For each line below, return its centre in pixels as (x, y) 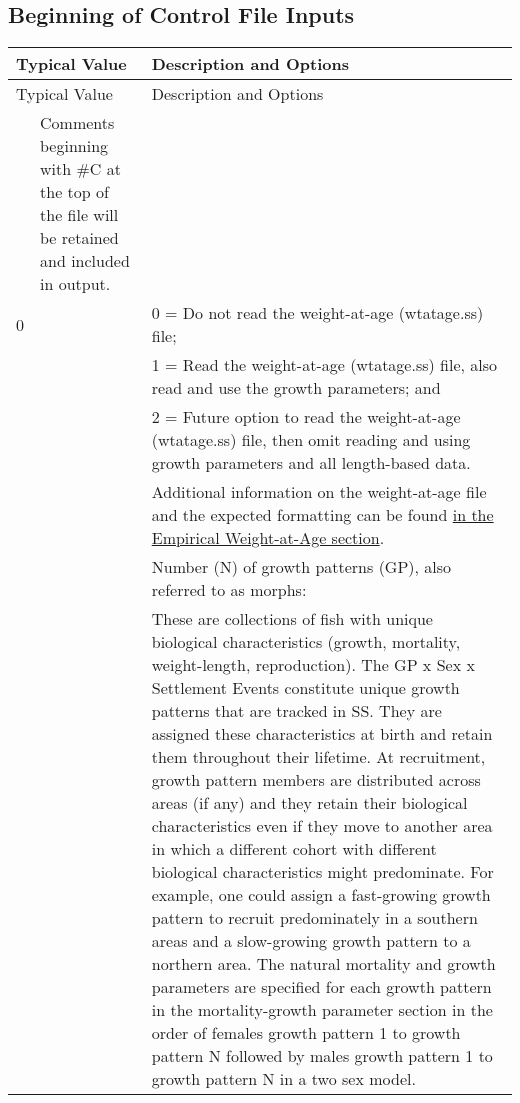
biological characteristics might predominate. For (322, 872)
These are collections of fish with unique (292, 619)
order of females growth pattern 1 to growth (306, 1033)
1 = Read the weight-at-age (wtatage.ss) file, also (324, 365)
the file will (79, 215)
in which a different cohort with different (294, 849)
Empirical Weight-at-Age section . (268, 538)
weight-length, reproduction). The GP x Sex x (313, 665)
